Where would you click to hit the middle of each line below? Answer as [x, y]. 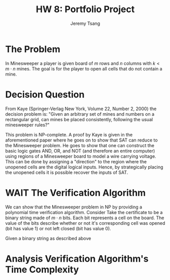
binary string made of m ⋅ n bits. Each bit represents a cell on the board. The [85, 218]
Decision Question [45, 94]
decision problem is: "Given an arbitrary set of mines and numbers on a [80, 114]
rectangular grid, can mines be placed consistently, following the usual [79, 119]
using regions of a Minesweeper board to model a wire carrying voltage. [81, 156]
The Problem [33, 49]
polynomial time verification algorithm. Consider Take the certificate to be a [84, 212]
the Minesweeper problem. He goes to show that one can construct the [80, 145]
